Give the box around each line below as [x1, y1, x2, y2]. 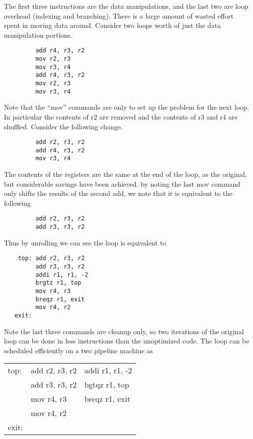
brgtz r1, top [35, 279, 81, 287]
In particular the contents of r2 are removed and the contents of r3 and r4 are [4, 111, 238, 122]
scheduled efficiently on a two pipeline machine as [4, 345, 153, 355]
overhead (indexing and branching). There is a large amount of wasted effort [4, 10, 234, 21]
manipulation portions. [4, 29, 73, 40]
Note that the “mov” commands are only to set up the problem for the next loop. [4, 102, 249, 112]
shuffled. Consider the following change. [4, 121, 123, 131]
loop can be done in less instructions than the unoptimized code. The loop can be [4, 336, 250, 346]
